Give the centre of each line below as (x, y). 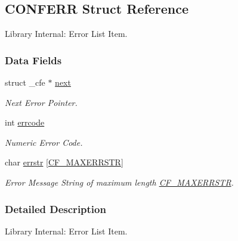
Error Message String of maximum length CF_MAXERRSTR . (119, 182)
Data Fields (33, 60)
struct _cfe (25, 82)
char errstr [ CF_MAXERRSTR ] (64, 162)
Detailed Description (55, 209)
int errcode (25, 122)
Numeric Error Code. (44, 142)
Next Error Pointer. (41, 102)
